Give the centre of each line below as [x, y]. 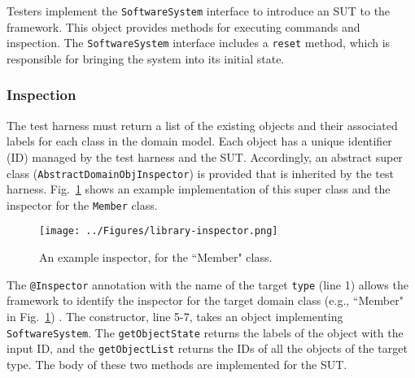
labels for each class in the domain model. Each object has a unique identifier [199, 141]
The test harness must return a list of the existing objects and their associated [202, 125]
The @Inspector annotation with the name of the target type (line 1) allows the [207, 284]
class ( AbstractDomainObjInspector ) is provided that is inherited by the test [200, 173]
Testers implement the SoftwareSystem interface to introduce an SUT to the [199, 11]
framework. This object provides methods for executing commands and [183, 26]
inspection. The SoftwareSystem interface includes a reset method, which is [199, 43]
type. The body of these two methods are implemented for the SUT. [177, 364]
